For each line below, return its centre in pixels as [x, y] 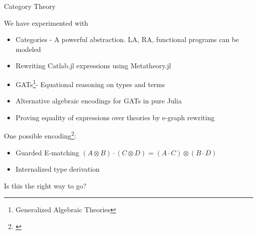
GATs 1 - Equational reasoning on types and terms [90, 83]
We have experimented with [46, 23]
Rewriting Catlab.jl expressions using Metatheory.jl [93, 66]
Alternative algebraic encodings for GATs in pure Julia [99, 101]
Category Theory [30, 6]
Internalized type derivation [58, 169]
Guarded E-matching [47, 152]
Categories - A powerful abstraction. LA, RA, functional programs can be [127, 39]
